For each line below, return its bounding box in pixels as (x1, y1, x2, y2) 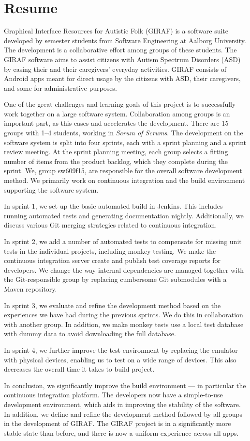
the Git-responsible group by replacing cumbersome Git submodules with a (4, 274, 227, 284)
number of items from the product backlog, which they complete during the (4, 156, 228, 166)
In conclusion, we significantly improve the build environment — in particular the (4, 380, 246, 390)
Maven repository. (4, 283, 57, 294)
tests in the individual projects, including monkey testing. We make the (4, 245, 216, 256)
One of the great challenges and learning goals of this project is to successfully (4, 99, 236, 109)
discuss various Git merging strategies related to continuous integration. (4, 220, 217, 230)
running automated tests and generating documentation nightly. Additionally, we (4, 210, 244, 220)
